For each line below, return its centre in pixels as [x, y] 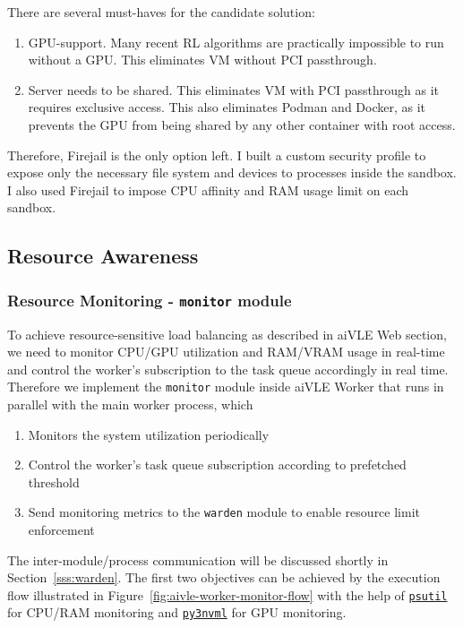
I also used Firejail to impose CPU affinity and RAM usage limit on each [208, 189]
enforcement [61, 529]
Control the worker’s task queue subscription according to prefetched [217, 465]
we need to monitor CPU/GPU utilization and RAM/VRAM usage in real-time [226, 352]
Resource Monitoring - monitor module [150, 300]
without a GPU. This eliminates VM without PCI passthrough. [202, 60]
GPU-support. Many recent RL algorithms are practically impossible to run [236, 42]
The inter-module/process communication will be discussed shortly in [198, 559]
